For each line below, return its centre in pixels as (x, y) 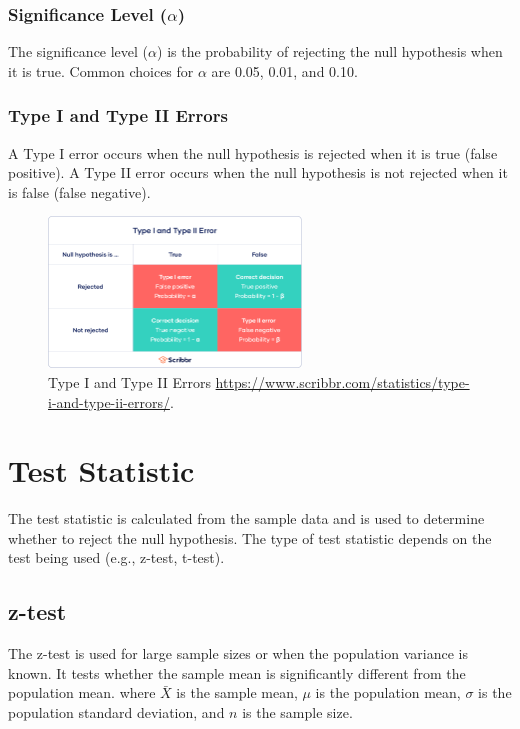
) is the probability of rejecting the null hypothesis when (330, 51)
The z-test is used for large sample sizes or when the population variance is (238, 653)
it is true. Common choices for (101, 70)
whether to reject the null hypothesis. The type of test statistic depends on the (250, 537)
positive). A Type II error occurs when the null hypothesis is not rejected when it (258, 172)
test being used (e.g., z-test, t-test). (116, 557)
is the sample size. (297, 712)
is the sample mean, (237, 692)
